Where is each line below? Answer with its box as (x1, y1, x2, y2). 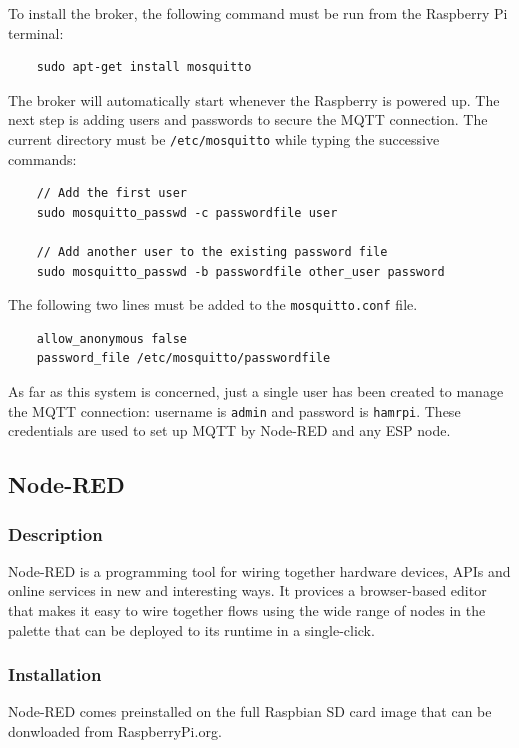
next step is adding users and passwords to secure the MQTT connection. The (8, 109, 488, 130)
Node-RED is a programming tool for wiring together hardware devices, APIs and (8, 560, 511, 581)
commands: (8, 148, 77, 169)
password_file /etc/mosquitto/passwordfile (36, 351, 331, 366)
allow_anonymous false (36, 331, 187, 346)
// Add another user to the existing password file (36, 245, 388, 259)
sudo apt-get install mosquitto (36, 60, 252, 75)
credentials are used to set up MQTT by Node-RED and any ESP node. (8, 420, 451, 441)
